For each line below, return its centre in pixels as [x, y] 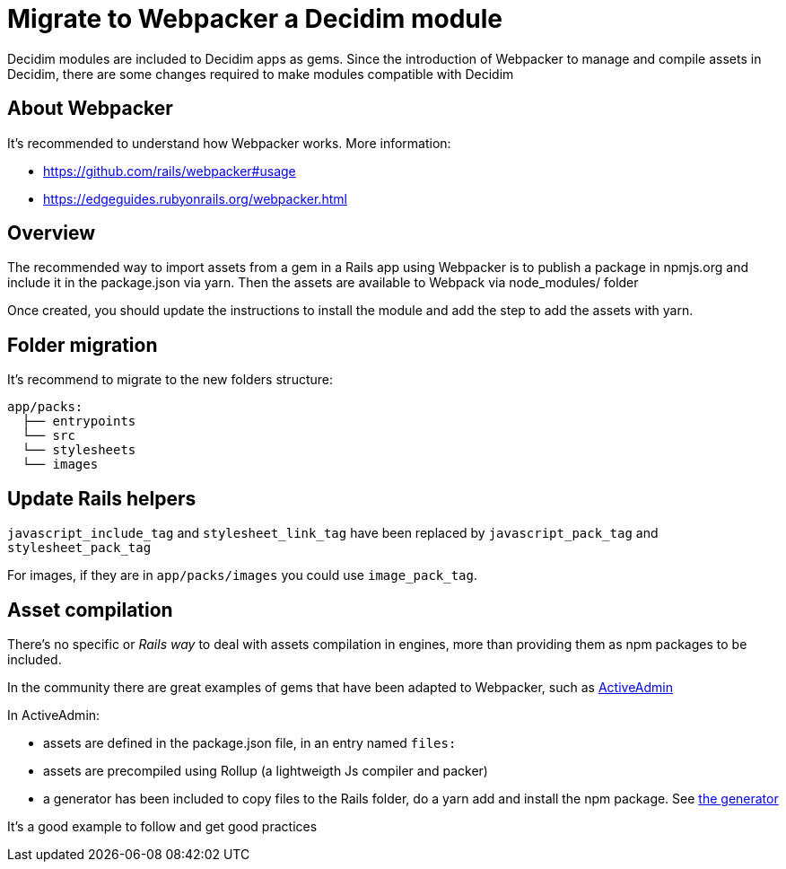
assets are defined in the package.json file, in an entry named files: [250, 742]
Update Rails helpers [102, 498]
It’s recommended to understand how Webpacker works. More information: [229, 143]
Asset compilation [90, 610]
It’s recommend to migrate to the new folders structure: [170, 380]
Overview [52, 233]
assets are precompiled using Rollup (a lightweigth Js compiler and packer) [266, 770]
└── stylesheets [79, 450]
